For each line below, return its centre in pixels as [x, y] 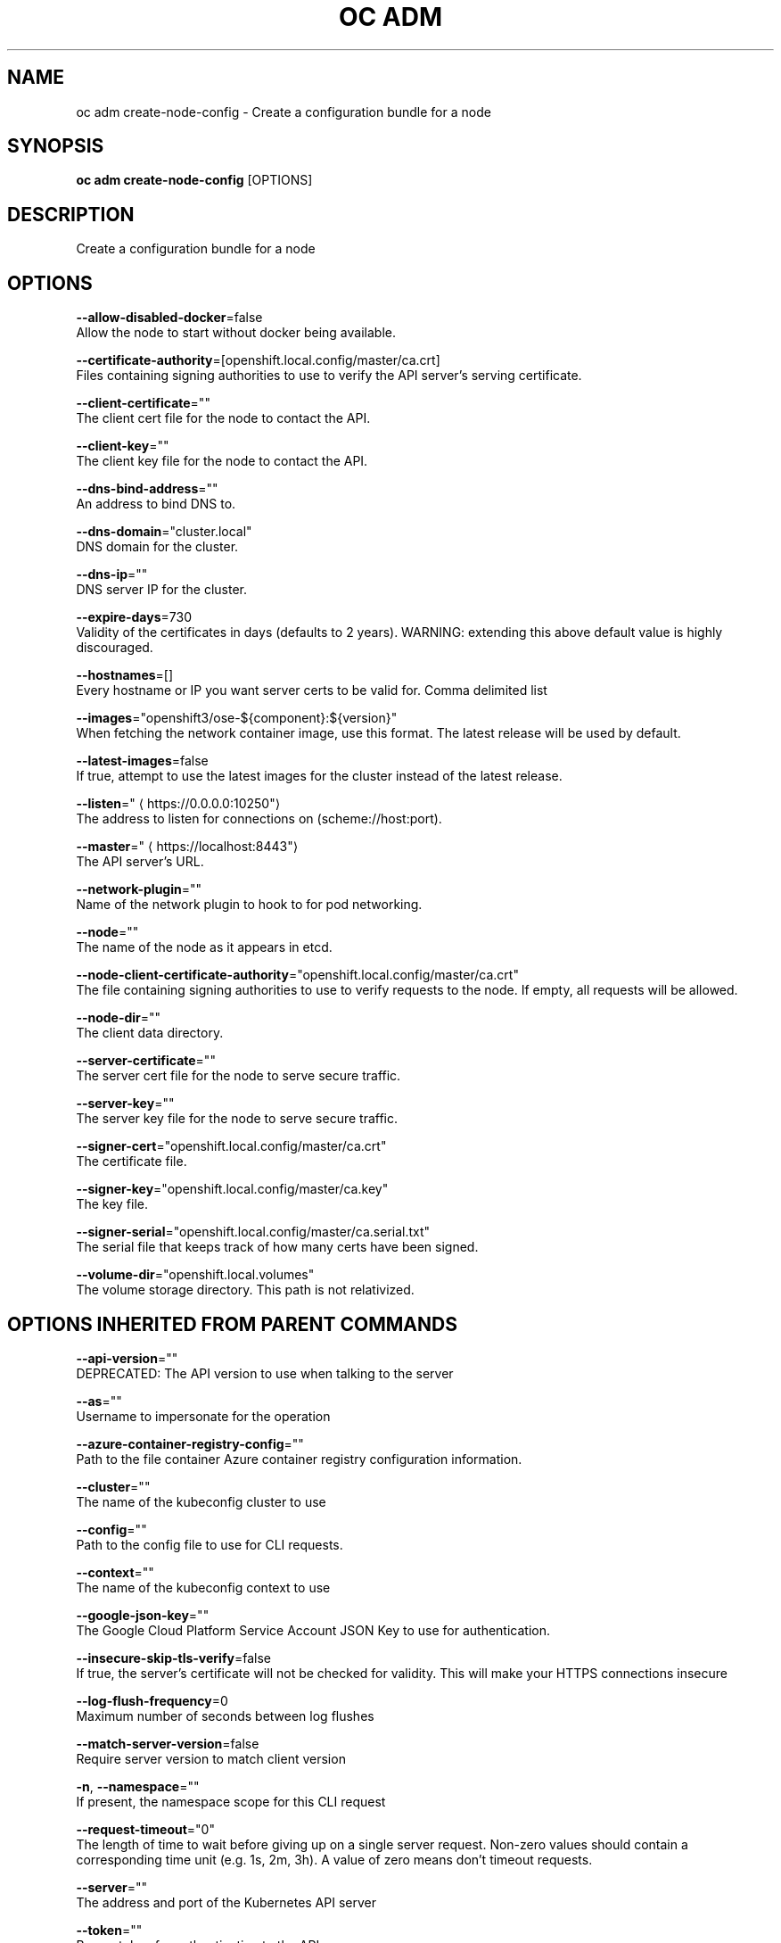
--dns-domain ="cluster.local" [164, 532]
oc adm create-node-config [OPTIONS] [194, 180]
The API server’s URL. [140, 862]
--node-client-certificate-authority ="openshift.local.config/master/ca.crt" [297, 975]
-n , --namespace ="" [138, 1786]
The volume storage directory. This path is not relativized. [245, 1290]
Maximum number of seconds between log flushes [225, 1716]
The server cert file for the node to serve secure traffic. [238, 1076]
